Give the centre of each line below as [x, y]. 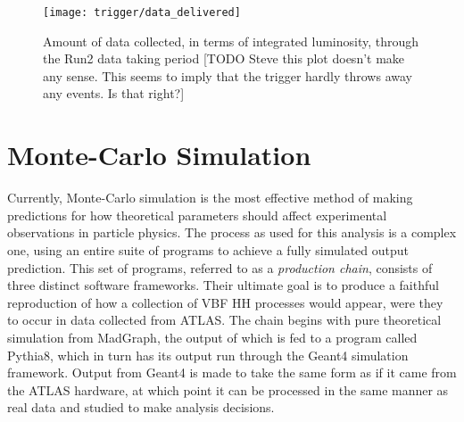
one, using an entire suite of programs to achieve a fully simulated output [208, 249]
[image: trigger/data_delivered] [142, 12]
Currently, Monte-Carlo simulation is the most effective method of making [210, 198]
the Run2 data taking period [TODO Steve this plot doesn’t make [224, 58]
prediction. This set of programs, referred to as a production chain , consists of [220, 267]
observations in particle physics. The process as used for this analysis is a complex [232, 232]
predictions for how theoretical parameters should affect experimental [197, 215]
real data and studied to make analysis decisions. [141, 407]
